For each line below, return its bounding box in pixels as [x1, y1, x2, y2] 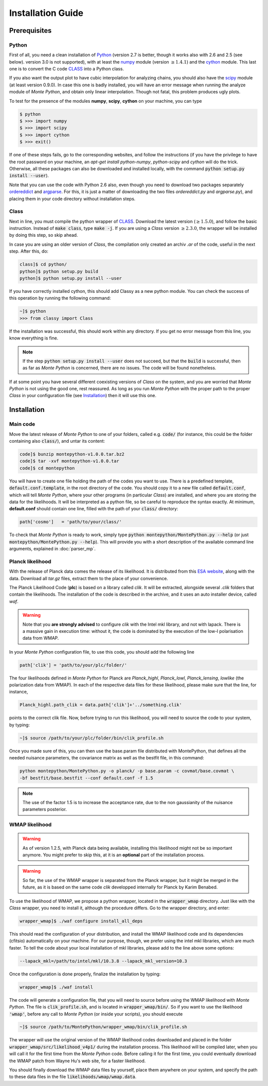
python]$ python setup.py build [19, 269, 99, 274]
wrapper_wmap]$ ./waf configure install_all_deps [19, 918, 143, 924]
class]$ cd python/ [19, 262, 67, 268]
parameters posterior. [22, 807, 67, 813]
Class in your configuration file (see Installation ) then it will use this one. [9, 393, 156, 399]
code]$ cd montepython [19, 465, 75, 471]
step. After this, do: [9, 248, 49, 254]
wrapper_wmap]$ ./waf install [19, 984, 93, 990]
